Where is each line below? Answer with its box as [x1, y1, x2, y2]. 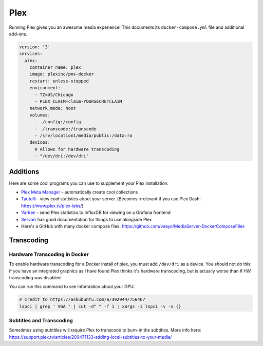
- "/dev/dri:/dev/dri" [35, 154, 89, 159]
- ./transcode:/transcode [35, 126, 97, 132]
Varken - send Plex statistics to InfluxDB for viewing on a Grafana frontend [21, 210, 170, 215]
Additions [9, 167, 39, 175]
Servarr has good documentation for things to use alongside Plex [21, 216, 152, 222]
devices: [29, 139, 51, 145]
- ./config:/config [35, 119, 81, 125]
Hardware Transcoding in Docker [9, 251, 89, 258]
